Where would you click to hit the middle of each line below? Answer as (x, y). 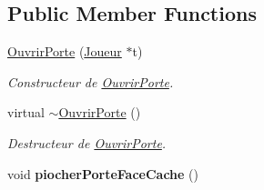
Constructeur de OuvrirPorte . (91, 81)
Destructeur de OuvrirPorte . (87, 142)
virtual (26, 112)
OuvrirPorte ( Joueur (65, 51)
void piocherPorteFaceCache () (103, 173)
